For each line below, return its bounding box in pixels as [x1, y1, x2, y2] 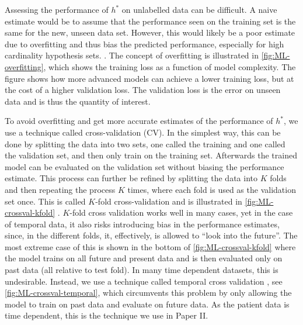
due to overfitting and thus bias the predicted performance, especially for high [5, 37, 284, 50]
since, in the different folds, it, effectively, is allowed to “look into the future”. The [5, 229, 298, 241]
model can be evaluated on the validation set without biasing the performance [5, 160, 284, 172]
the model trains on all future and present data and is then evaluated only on [5, 252, 283, 264]
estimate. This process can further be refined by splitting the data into [5, 172, 257, 184]
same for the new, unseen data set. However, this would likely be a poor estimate [5, 26, 295, 39]
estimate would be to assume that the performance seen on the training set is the [5, 15, 296, 27]
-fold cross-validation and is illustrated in [95, 195, 242, 207]
